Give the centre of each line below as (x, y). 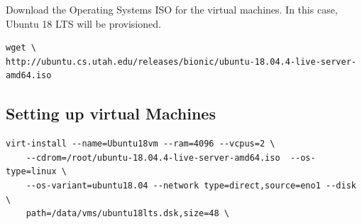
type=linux (31, 172)
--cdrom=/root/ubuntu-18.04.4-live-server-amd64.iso (153, 158)
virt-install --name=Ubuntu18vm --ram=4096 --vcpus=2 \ (141, 144)
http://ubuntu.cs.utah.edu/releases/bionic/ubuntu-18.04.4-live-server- (181, 62)
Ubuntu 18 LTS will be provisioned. (83, 23)
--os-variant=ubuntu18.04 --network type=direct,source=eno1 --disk (191, 185)
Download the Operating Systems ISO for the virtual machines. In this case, (172, 9)
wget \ (21, 48)
